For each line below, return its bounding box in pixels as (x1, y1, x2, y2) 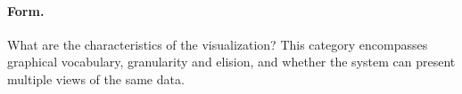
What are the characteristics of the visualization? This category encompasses (7, 35, 428, 53)
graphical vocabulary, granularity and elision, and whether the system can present (7, 52, 456, 71)
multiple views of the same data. (7, 69, 185, 88)
